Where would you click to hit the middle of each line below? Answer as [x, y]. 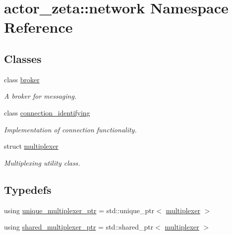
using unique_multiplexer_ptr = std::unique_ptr [79, 210]
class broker [22, 79]
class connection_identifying [47, 112]
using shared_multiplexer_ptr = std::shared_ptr [79, 227]
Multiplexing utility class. [42, 162]
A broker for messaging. [40, 96]
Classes [23, 58]
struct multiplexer [31, 146]
